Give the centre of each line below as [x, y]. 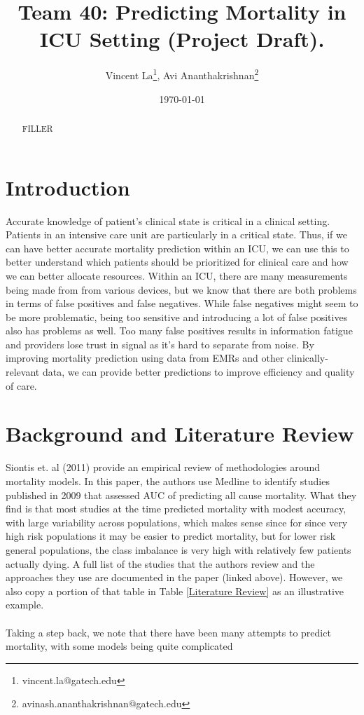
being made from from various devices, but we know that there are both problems [181, 289]
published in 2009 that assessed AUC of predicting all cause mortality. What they [181, 495]
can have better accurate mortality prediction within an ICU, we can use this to [177, 248]
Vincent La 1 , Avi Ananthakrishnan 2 [182, 74]
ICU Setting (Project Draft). [182, 39]
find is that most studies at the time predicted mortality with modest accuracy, [176, 509]
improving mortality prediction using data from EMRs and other [145, 358]
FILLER [37, 128]
